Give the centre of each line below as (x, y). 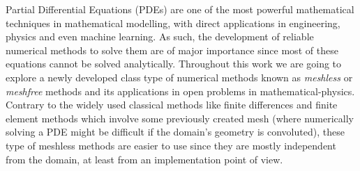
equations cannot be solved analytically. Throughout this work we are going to (174, 64)
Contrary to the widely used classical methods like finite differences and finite (172, 105)
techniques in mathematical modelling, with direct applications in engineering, (173, 23)
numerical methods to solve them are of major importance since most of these (172, 50)
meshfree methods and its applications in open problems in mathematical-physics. (180, 91)
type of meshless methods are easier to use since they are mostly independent (171, 145)
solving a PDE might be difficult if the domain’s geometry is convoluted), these (175, 132)
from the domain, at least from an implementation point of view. (144, 159)
